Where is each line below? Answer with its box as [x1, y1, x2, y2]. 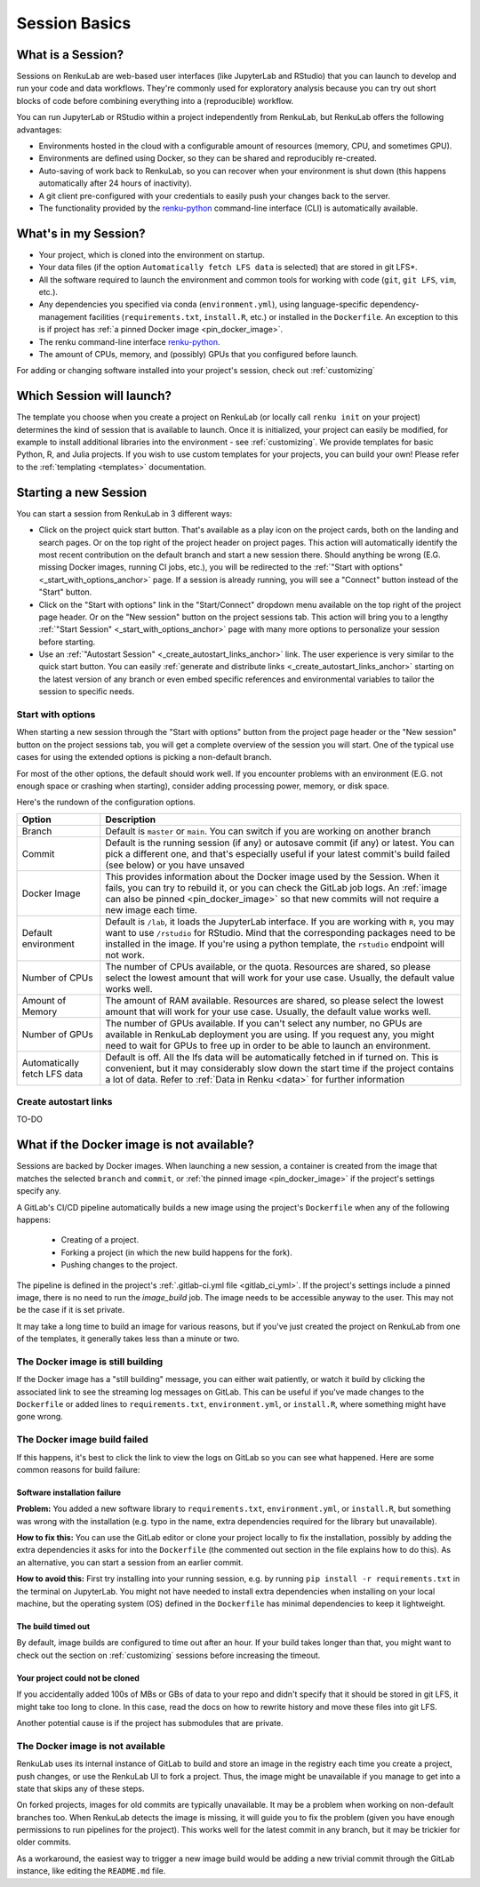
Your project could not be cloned [16, 1672, 140, 1683]
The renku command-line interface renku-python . [38, 336, 220, 347]
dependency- [370, 299, 420, 310]
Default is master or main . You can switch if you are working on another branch [105, 825, 431, 837]
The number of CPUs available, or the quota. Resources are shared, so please [105, 960, 431, 972]
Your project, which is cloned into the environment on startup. [38, 249, 266, 260]
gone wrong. [16, 1411, 64, 1422]
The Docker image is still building [16, 1355, 164, 1368]
